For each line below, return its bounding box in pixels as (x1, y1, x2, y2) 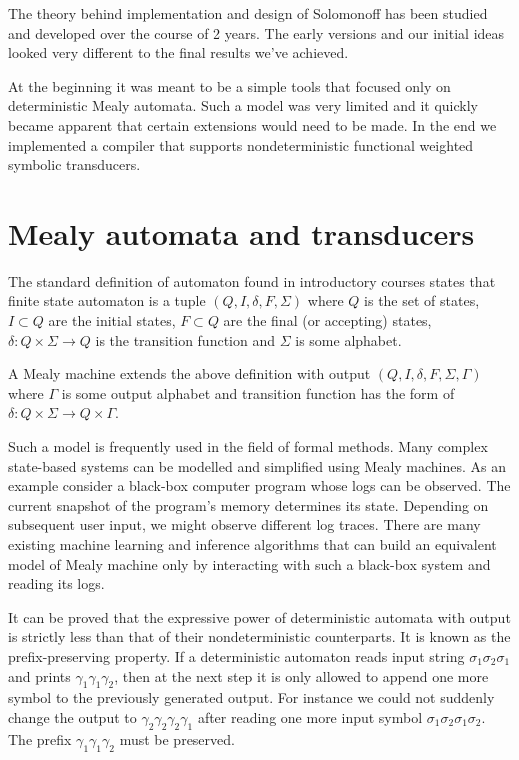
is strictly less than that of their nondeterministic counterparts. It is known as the (8, 626, 511, 647)
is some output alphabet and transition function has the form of (61, 382, 455, 403)
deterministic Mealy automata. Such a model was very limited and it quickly (8, 95, 479, 116)
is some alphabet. (295, 329, 402, 350)
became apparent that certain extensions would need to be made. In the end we (8, 114, 497, 135)
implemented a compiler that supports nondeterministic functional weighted (8, 134, 474, 155)
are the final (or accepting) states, (223, 310, 432, 331)
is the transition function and (95, 329, 275, 350)
